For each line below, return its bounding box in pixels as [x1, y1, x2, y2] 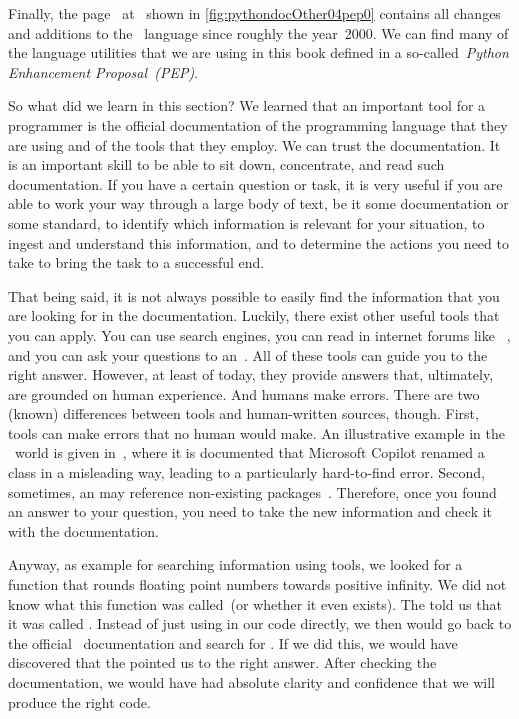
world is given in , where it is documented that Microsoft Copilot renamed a [14, 442, 485, 463]
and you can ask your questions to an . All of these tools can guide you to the [8, 344, 488, 365]
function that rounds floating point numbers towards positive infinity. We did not [8, 574, 507, 595]
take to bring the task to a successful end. [8, 252, 265, 273]
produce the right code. [8, 691, 151, 712]
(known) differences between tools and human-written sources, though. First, [8, 403, 479, 424]
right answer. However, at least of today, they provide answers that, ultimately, [8, 364, 494, 385]
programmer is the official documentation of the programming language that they [8, 114, 508, 135]
